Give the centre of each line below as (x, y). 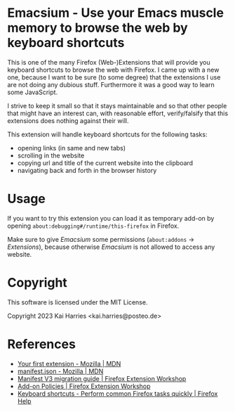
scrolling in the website (51, 155)
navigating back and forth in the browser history (87, 170)
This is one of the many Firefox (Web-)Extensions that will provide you (109, 62)
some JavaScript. (33, 92)
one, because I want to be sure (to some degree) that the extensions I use (114, 77)
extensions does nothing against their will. (68, 120)
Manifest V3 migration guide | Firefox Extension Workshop (102, 378)
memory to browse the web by (98, 28)
